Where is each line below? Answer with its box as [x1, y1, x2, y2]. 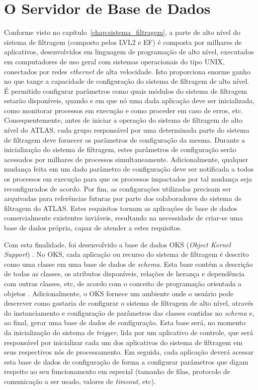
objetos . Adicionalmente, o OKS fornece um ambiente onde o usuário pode [4, 288, 234, 298]
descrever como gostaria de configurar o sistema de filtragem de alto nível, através [4, 298, 254, 308]
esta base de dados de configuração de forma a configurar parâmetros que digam [4, 356, 249, 367]
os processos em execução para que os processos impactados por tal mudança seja [4, 174, 252, 184]
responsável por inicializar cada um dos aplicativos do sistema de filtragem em [4, 337, 243, 347]
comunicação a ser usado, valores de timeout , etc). [4, 376, 156, 386]
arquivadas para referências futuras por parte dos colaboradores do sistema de [4, 193, 242, 203]
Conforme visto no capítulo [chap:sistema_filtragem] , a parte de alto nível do [4, 27, 241, 37]
